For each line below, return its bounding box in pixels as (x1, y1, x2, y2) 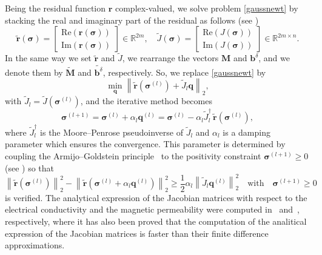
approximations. (5, 239, 65, 251)
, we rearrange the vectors (122, 51, 219, 64)
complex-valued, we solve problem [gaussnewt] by (115, 2, 298, 14)
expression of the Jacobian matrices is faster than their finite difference (5, 227, 269, 239)
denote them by (5, 65, 63, 78)
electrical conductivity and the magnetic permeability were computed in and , (5, 203, 300, 216)
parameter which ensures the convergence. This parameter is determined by (5, 137, 286, 150)
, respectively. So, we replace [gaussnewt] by (102, 65, 266, 78)
